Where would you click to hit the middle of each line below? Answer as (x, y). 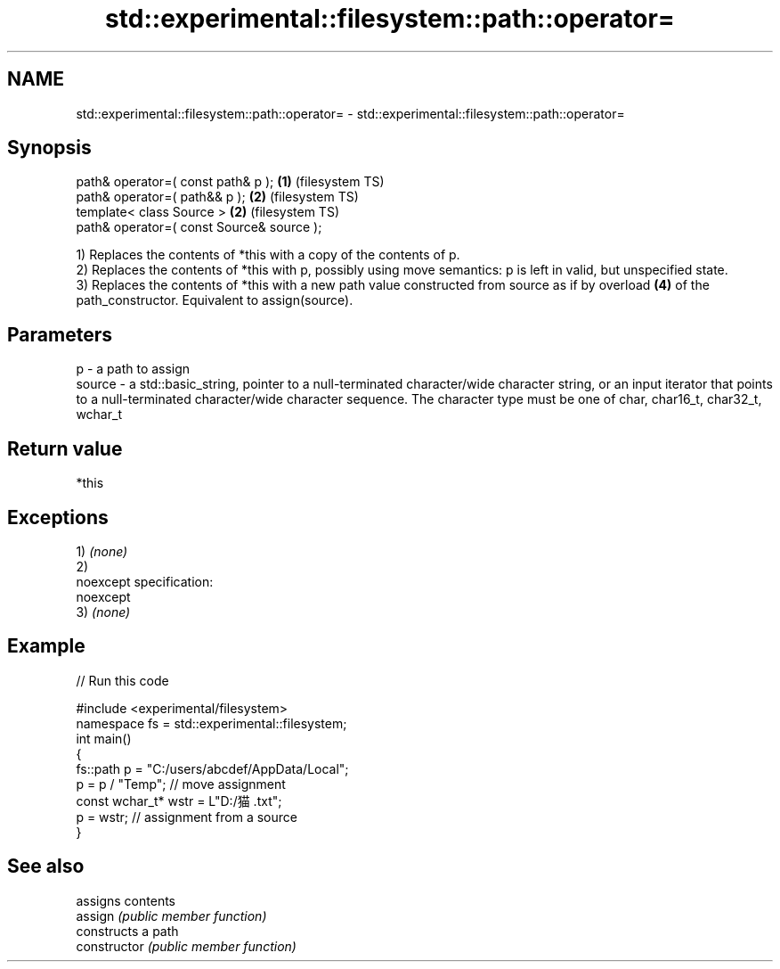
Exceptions (58, 517)
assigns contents (126, 900)
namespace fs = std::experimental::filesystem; (211, 723)
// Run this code (122, 680)
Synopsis (49, 148)
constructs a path (127, 931)
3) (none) (103, 612)
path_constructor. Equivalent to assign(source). (215, 300)
